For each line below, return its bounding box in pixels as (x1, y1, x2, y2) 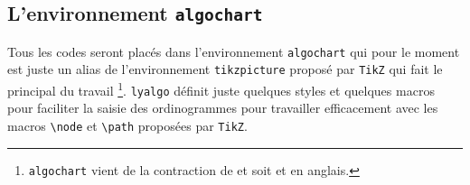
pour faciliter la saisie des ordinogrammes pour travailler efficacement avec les (7, 98, 438, 117)
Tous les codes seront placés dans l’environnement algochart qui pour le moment (7, 42, 460, 60)
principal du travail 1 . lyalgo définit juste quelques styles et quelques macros (7, 79, 435, 99)
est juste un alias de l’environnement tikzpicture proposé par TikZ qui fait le (7, 60, 443, 79)
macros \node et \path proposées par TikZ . (7, 116, 248, 134)
